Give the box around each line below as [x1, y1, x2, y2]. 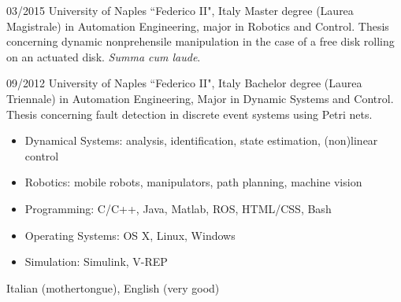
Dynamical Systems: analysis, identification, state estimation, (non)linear [24, 132, 378, 149]
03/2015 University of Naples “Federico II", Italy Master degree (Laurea [6, 2, 354, 18]
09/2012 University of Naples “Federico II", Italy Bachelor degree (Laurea [6, 75, 362, 91]
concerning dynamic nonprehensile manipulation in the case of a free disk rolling [6, 33, 395, 50]
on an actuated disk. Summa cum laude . [6, 48, 201, 64]
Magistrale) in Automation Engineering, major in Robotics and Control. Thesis [6, 17, 389, 34]
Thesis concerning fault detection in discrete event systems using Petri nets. [6, 105, 373, 122]
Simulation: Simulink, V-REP [24, 253, 168, 270]
